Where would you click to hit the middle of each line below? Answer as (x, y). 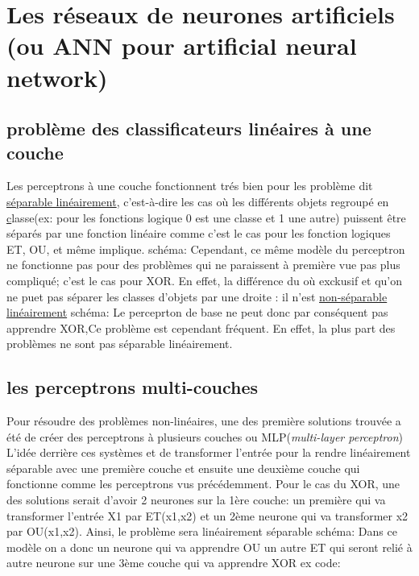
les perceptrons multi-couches (133, 387)
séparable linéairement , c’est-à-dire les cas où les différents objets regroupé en (198, 201)
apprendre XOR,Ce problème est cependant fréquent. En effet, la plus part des (201, 327)
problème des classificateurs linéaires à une (189, 128)
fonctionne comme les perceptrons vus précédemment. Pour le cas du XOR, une (203, 484)
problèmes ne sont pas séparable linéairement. (120, 344)
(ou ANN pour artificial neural (182, 46)
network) (57, 77)
